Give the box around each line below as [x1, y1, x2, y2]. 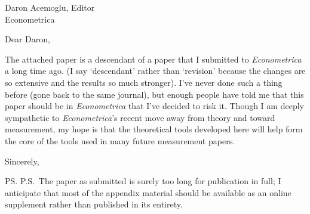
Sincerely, [5, 154, 39, 167]
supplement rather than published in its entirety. [5, 198, 183, 210]
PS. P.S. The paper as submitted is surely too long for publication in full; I [5, 175, 281, 187]
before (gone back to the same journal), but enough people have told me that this [5, 88, 304, 100]
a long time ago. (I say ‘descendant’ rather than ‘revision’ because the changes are [5, 64, 306, 77]
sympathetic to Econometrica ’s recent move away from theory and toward [5, 111, 275, 123]
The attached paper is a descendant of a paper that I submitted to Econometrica [5, 52, 302, 65]
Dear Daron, [5, 33, 50, 45]
